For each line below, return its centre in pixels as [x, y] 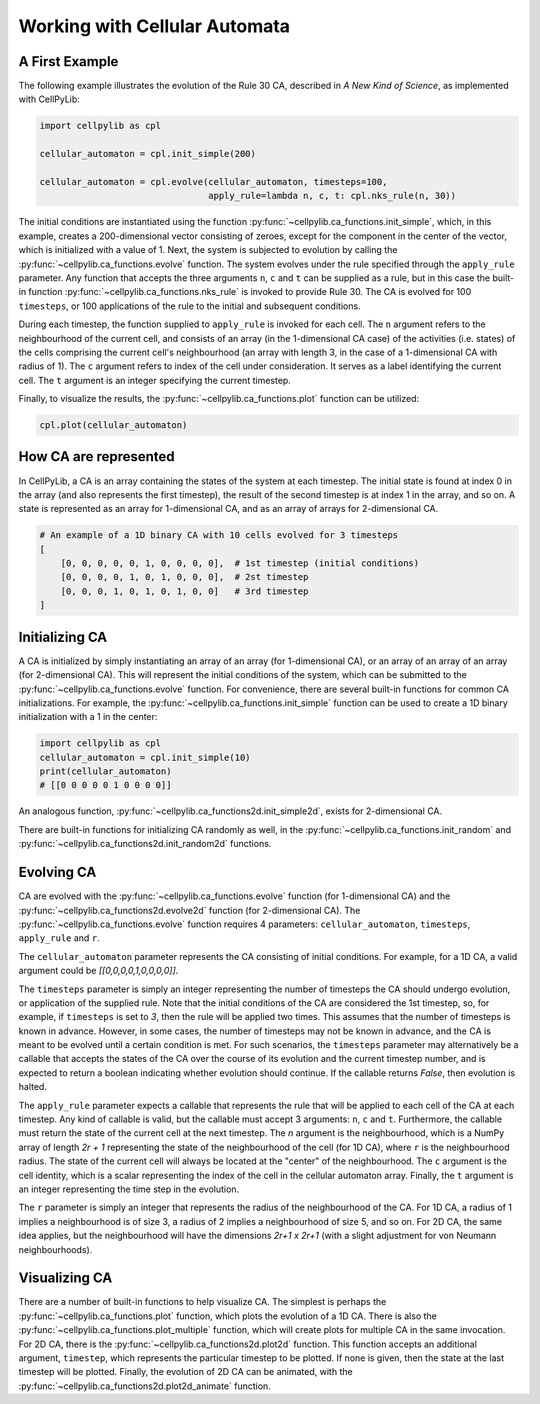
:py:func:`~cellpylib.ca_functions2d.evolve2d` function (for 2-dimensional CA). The [189, 910]
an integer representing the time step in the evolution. [129, 1189]
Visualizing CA [65, 1278]
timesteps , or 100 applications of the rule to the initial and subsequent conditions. [189, 306]
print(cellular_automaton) [105, 771]
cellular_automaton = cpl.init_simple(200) [148, 154]
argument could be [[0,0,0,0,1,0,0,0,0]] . [98, 971]
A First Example [68, 61]
